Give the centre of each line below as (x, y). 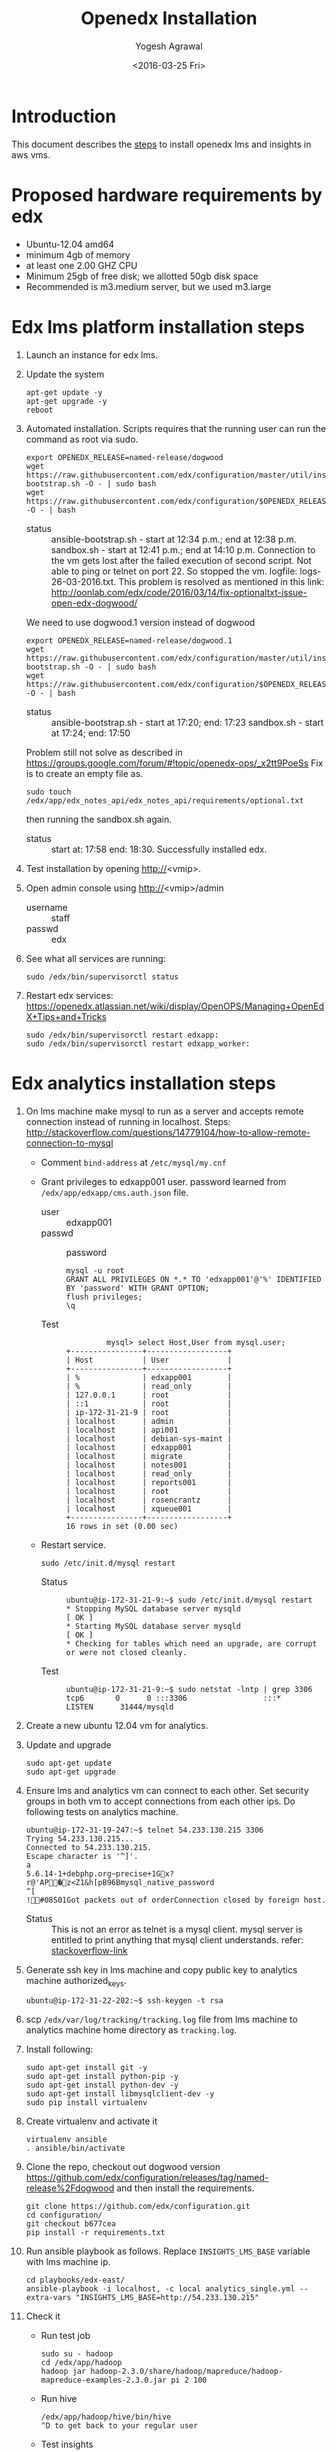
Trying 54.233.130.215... (79, 1838)
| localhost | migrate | (149, 1456)
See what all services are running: (95, 958)
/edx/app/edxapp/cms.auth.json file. (114, 1192)
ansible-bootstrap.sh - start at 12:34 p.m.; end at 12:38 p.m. (173, 539)
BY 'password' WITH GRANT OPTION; (137, 1288)
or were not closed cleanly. (126, 1652)
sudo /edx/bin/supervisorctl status (102, 977)
